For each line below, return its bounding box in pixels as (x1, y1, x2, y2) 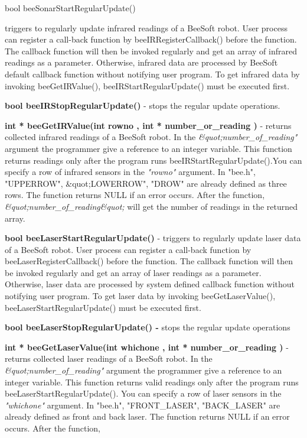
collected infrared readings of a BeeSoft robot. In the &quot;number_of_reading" (5, 131, 298, 143)
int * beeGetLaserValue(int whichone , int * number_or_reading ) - (5, 340, 289, 353)
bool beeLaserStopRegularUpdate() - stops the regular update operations (5, 321, 290, 333)
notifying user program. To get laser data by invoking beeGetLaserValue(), (5, 290, 276, 302)
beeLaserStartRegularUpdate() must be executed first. (5, 301, 201, 313)
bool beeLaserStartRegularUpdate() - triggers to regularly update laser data (5, 232, 301, 244)
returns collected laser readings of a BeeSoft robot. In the (5, 352, 213, 365)
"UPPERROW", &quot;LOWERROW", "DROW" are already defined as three (5, 177, 287, 189)
